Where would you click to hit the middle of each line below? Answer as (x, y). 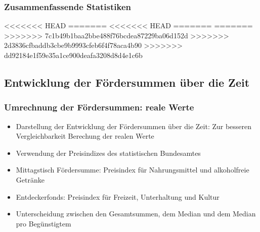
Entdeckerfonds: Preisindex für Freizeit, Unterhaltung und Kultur (118, 196)
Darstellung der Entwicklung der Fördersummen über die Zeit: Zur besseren (134, 126)
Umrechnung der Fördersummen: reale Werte (99, 107)
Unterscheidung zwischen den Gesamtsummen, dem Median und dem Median (136, 214)
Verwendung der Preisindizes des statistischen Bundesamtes (108, 153)
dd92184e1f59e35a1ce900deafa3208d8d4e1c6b (73, 55)
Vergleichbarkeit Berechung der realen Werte (85, 136)
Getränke (30, 179)
